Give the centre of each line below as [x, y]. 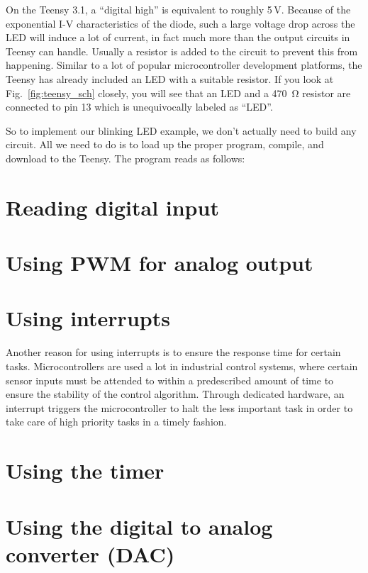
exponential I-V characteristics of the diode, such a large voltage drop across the [180, 23]
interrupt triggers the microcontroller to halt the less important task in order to [179, 407]
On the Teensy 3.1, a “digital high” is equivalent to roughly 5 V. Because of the [178, 9]
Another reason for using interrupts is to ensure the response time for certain [173, 352]
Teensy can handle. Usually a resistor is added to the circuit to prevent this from [182, 51]
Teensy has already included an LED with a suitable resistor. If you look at [170, 78]
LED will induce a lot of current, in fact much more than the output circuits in [178, 37]
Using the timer [85, 471]
